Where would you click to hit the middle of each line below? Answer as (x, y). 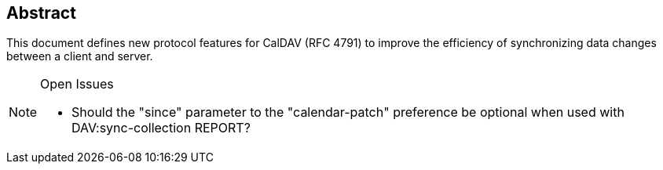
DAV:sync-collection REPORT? (161, 128)
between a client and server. (80, 56)
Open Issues (77, 84)
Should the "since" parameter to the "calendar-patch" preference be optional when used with (348, 112)
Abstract (41, 13)
